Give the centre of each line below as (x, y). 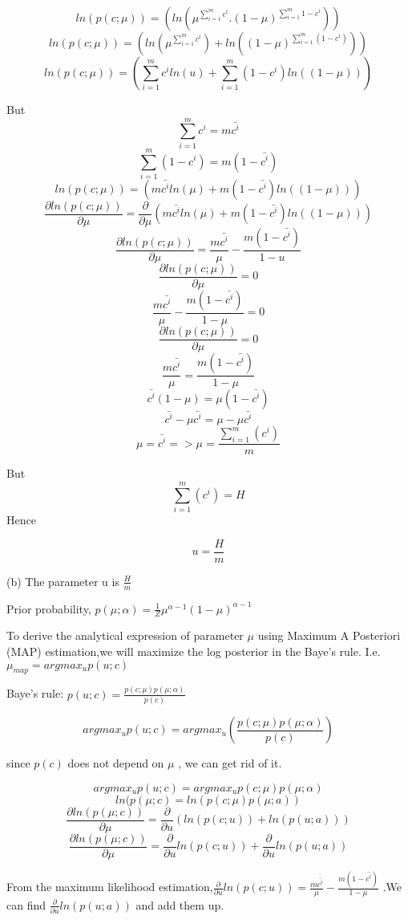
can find (26, 904)
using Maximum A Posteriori (329, 635)
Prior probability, (49, 608)
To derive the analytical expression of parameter (125, 635)
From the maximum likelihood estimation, (110, 887)
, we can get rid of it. (230, 763)
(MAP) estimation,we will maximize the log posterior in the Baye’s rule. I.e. (194, 651)
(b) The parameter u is (63, 581)
